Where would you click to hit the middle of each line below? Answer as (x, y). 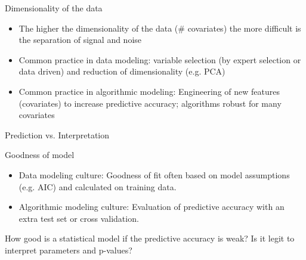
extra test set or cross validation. (79, 218)
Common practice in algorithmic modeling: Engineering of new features (149, 91)
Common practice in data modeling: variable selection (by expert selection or (160, 59)
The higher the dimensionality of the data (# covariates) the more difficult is (160, 28)
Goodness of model (40, 155)
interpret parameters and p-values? (69, 250)
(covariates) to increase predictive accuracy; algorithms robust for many (150, 103)
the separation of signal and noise (80, 40)
